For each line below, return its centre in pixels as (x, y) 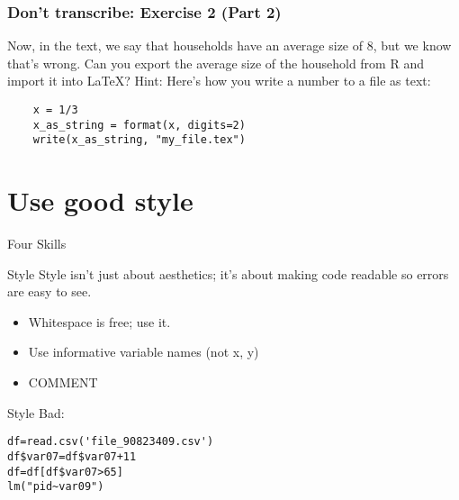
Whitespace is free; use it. (99, 321)
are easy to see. (49, 291)
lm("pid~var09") (56, 487)
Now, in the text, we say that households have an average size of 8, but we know (229, 45)
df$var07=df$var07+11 (72, 456)
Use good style (100, 200)
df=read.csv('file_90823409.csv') (111, 442)
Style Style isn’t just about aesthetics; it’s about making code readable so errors (228, 273)
